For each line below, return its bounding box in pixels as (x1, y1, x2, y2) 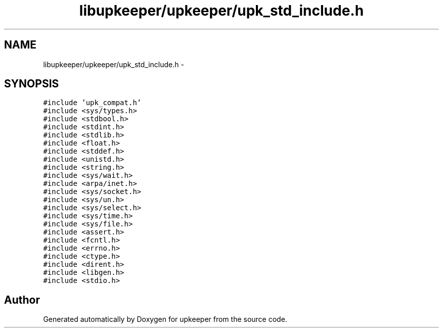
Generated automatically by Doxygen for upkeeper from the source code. (43, 315, 287, 324)
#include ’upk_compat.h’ (43, 99, 142, 107)
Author (4, 293, 40, 306)
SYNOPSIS (4, 77, 59, 90)
